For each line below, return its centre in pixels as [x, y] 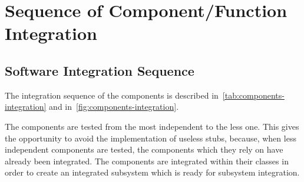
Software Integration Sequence [100, 70]
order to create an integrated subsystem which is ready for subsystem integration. [152, 172]
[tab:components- [253, 95]
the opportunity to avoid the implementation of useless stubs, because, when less [151, 138]
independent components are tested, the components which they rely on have [144, 149]
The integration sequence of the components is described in [112, 95]
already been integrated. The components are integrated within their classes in [147, 161]
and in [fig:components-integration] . [114, 107]
